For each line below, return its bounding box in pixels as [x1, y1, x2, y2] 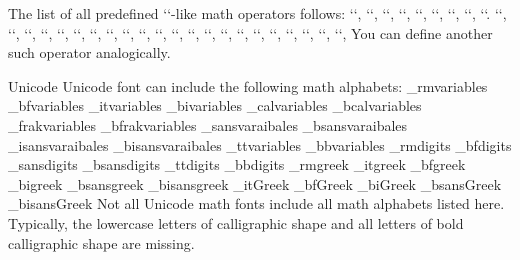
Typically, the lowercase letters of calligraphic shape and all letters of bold [8, 212, 464, 233]
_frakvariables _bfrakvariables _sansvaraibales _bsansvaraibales [8, 114, 408, 135]
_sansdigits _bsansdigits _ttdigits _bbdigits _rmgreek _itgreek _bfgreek [8, 154, 466, 175]
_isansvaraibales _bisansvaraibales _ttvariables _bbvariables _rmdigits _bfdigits [8, 134, 512, 155]
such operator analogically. [8, 42, 171, 63]
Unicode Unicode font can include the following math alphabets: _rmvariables [8, 75, 488, 96]
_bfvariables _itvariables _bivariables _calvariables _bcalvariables [8, 95, 422, 116]
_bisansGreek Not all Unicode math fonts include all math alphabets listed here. [8, 193, 505, 214]
